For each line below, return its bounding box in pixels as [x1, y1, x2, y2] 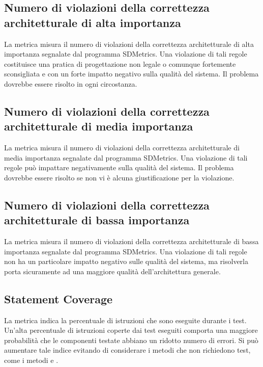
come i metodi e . [4, 355, 59, 365]
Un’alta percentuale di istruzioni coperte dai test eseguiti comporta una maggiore [4, 325, 258, 335]
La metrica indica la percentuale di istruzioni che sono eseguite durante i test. [4, 314, 247, 325]
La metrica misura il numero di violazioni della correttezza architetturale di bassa [4, 236, 259, 247]
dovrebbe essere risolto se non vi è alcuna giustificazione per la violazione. [4, 172, 235, 182]
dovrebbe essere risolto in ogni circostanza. [4, 78, 137, 89]
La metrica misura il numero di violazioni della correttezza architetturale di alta [4, 38, 254, 49]
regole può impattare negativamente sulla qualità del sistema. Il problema [4, 162, 234, 173]
